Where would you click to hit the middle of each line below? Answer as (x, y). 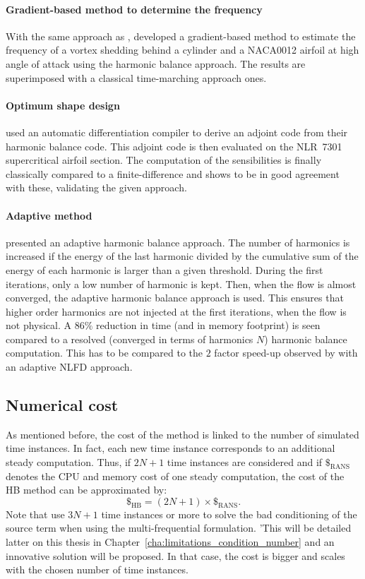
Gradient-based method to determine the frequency (134, 9)
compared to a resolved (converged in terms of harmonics (130, 339)
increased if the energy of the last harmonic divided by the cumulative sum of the (182, 256)
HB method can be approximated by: (86, 490)
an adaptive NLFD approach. (69, 367)
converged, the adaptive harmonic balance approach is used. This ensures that (175, 298)
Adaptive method (49, 215)
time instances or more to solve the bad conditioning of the (229, 514)
